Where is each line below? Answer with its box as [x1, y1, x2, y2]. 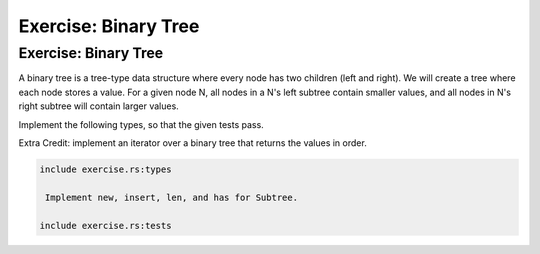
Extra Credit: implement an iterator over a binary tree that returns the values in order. [18, 136, 367, 149]
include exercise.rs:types [39, 163, 172, 175]
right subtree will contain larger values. [18, 100, 179, 112]
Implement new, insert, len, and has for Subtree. [45, 191, 299, 203]
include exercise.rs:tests [39, 220, 172, 231]
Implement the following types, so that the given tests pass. [18, 118, 264, 130]
